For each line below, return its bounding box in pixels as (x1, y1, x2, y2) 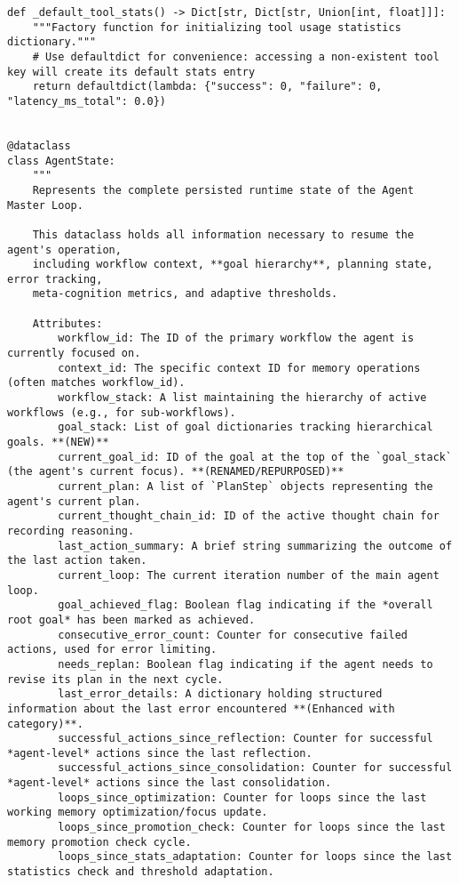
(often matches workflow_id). (7, 376, 186, 390)
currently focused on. (7, 347, 141, 360)
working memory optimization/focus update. (7, 806, 268, 819)
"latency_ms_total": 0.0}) (7, 94, 166, 108)
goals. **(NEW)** (7, 436, 109, 449)
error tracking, (7, 272, 103, 286)
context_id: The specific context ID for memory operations (58, 361, 421, 374)
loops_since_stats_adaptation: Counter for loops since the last (58, 850, 453, 864)
